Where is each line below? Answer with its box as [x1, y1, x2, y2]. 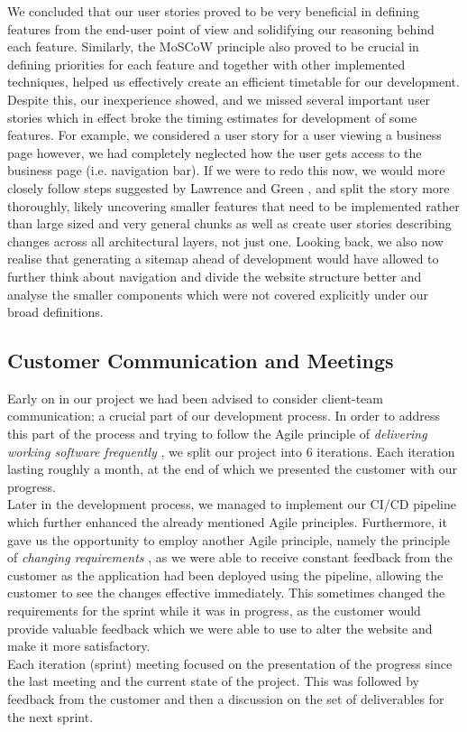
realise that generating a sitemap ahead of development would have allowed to [7, 249, 439, 268]
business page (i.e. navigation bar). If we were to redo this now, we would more [7, 161, 445, 180]
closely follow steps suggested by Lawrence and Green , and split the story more [7, 178, 450, 197]
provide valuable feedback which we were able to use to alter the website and [7, 618, 433, 637]
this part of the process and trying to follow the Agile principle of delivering [7, 424, 427, 443]
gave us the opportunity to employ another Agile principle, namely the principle [7, 530, 451, 549]
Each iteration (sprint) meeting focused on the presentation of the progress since [7, 653, 453, 672]
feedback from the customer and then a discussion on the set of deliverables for [7, 689, 444, 708]
